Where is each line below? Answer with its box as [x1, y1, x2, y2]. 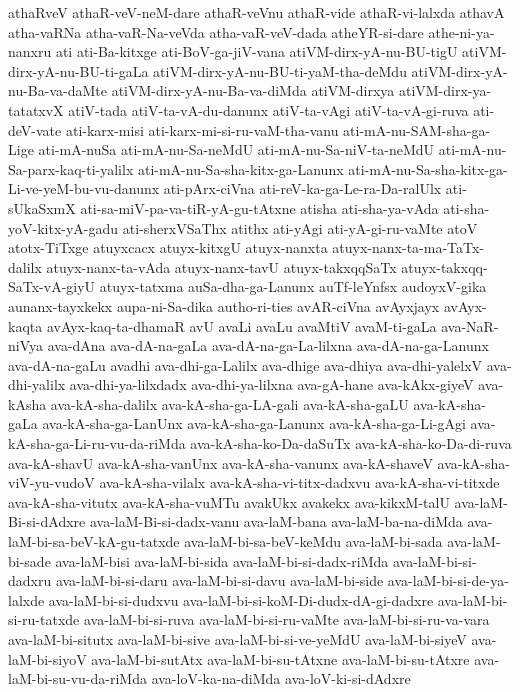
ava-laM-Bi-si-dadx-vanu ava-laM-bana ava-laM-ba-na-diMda [89, 511, 463, 532]
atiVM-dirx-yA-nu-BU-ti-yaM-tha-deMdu [153, 60, 407, 81]
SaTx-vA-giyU [8, 276, 96, 297]
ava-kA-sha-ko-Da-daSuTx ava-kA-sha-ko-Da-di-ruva [190, 433, 512, 454]
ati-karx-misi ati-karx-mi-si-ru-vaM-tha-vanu [65, 119, 339, 140]
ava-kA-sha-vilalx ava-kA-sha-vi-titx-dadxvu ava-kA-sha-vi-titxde [99, 472, 500, 493]
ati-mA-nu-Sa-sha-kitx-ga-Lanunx [137, 158, 344, 179]
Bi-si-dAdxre [8, 511, 86, 532]
